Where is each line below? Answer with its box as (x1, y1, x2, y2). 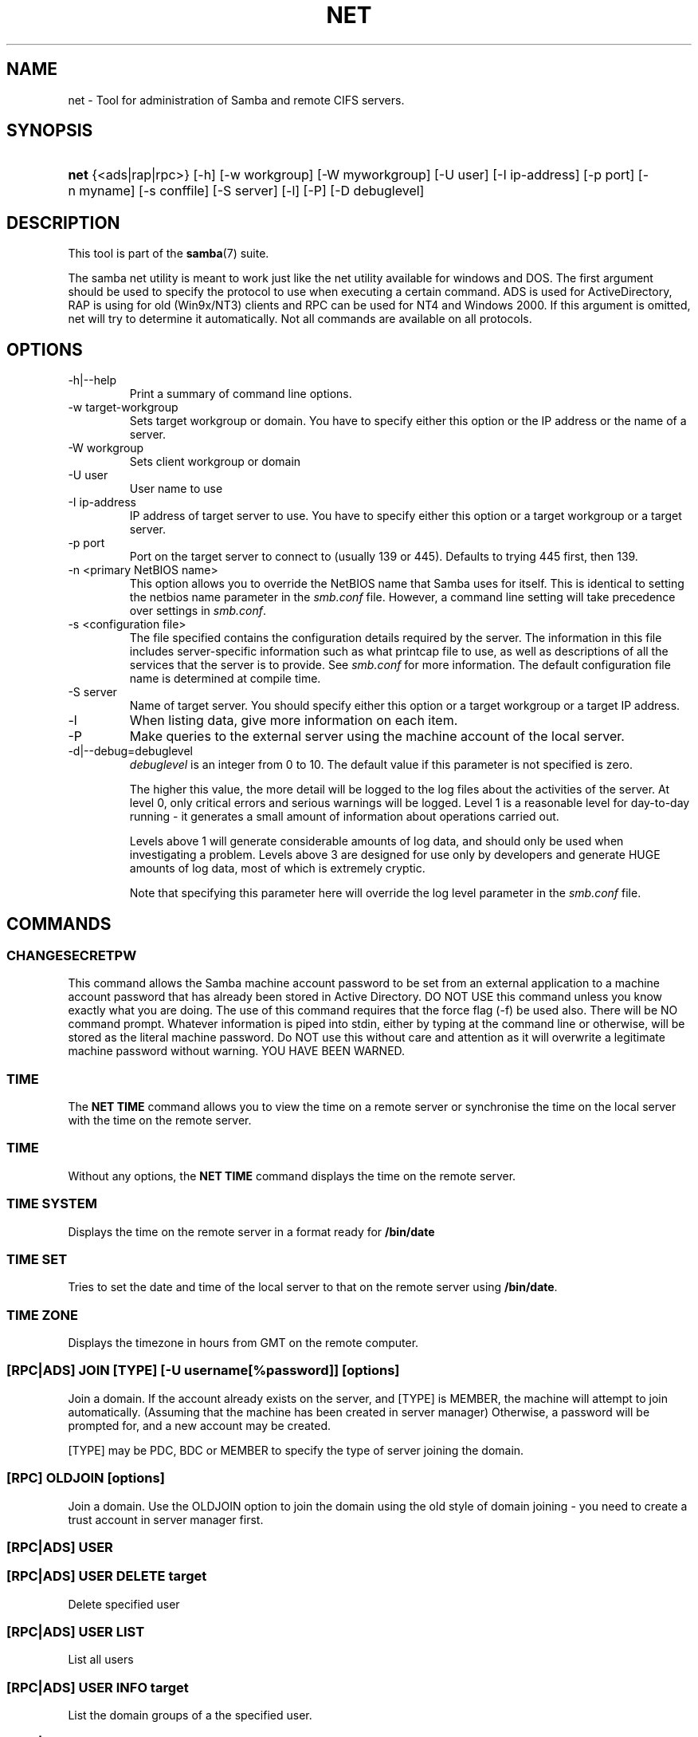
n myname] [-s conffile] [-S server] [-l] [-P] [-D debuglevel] (68, 183, 425, 199)
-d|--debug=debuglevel (68, 744, 193, 758)
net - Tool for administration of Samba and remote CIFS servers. (68, 93, 405, 107)
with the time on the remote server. (68, 1113, 252, 1128)
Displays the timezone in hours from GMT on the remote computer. (68, 1336, 419, 1350)
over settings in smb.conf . (129, 604, 266, 618)
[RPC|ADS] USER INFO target (6, 1679, 189, 1696)
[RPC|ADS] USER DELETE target (6, 1568, 207, 1585)
